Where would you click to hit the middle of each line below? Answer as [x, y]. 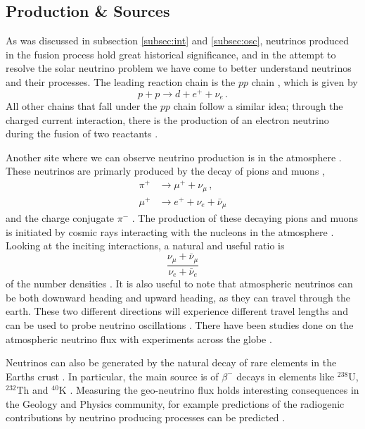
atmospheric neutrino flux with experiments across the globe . [139, 338]
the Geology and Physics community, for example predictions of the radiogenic [175, 403]
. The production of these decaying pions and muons [245, 218]
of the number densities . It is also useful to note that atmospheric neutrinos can [179, 284]
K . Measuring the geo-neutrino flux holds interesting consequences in [209, 390]
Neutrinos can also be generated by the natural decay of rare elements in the [171, 362]
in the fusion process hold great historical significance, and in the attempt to [171, 54]
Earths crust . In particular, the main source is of [112, 376]
